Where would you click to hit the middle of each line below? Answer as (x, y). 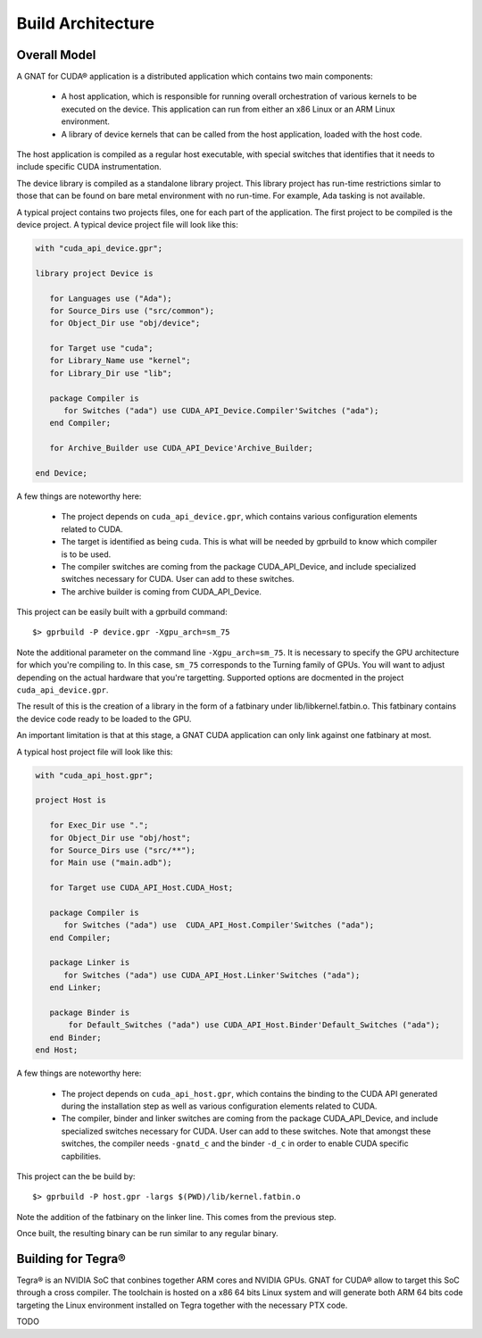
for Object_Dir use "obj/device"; (125, 323)
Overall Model (56, 55)
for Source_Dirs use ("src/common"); (132, 311)
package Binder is (90, 1013)
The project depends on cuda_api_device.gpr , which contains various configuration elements (239, 517)
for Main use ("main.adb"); (111, 863)
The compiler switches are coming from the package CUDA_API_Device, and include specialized (239, 566)
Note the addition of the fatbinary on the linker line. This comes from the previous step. (176, 1217)
